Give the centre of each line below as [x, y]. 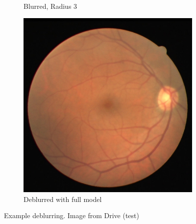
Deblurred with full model [63, 199]
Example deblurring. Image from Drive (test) [72, 215]
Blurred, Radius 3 [50, 6]
